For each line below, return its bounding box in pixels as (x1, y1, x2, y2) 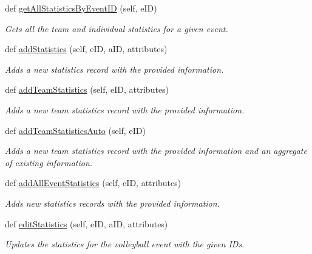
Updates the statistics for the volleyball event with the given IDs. (5, 238, 245, 250)
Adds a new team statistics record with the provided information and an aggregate (5, 144, 307, 157)
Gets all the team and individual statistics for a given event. (5, 22, 228, 35)
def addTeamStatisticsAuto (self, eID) (5, 124, 146, 136)
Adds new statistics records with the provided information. (5, 196, 220, 209)
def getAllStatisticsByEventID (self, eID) (5, 2, 157, 14)
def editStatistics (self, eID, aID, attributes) (5, 217, 168, 230)
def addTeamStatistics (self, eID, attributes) (5, 83, 169, 96)
